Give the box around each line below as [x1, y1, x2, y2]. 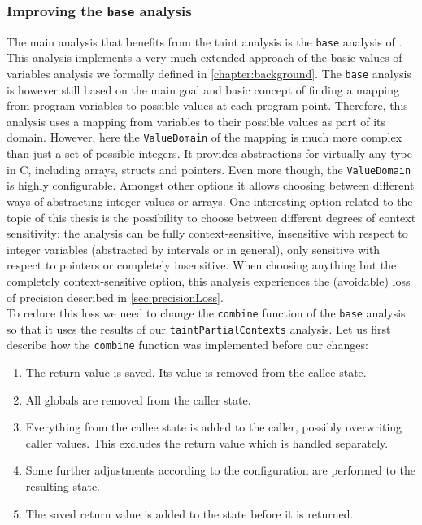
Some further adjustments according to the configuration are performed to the [25, 462, 415, 479]
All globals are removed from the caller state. [25, 391, 251, 408]
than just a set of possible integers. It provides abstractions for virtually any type [7, 145, 412, 162]
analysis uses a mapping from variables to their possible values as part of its [7, 112, 386, 129]
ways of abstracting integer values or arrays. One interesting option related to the [7, 192, 413, 209]
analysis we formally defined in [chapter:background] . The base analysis [54, 65, 411, 82]
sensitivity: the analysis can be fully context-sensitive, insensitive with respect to [7, 225, 408, 242]
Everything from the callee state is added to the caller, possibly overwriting [25, 418, 402, 435]
